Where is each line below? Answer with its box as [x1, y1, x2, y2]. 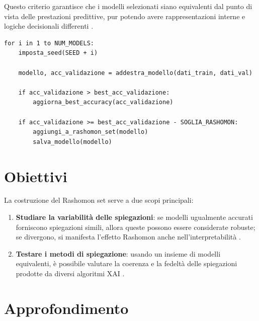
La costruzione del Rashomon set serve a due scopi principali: [4, 195, 194, 205]
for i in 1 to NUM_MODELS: [4, 39, 94, 47]
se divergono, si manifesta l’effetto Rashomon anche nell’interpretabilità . [16, 231, 241, 242]
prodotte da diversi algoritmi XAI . [16, 268, 125, 278]
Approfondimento [4, 297, 129, 318]
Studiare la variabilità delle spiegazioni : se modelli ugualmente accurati [16, 212, 253, 222]
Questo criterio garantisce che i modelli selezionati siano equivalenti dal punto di [4, 1, 252, 11]
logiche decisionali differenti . [4, 21, 94, 31]
